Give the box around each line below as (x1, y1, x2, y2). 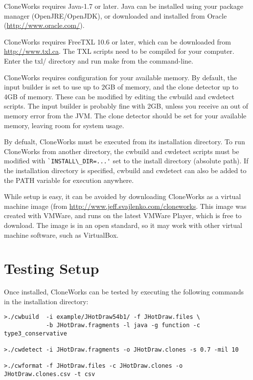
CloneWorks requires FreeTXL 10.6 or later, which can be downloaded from (4, 36, 231, 46)
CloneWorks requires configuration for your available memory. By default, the (4, 72, 237, 82)
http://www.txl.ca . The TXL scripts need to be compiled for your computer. (4, 46, 234, 56)
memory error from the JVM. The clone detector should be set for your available (4, 110, 247, 120)
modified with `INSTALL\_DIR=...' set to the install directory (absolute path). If (4, 156, 249, 166)
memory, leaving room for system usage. (4, 120, 124, 130)
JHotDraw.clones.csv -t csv (4, 371, 95, 378)
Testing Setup (4, 258, 99, 278)
